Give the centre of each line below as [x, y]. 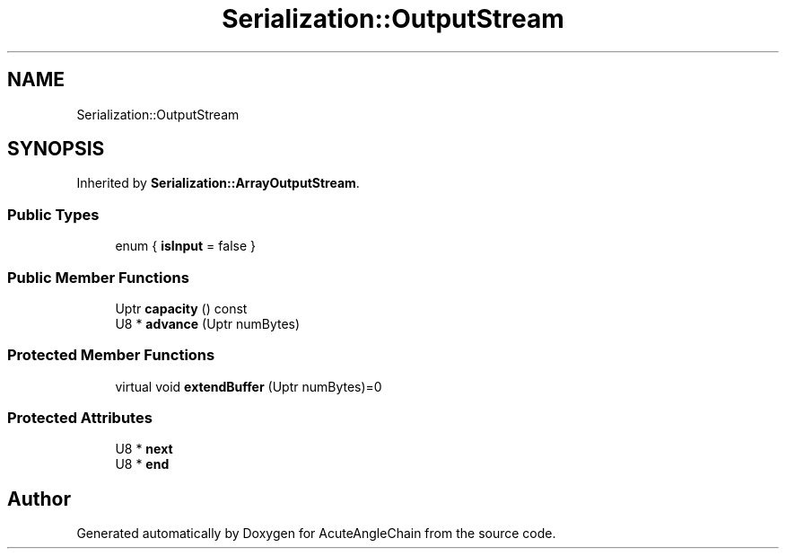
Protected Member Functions [111, 355]
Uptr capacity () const [181, 308]
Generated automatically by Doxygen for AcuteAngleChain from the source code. [316, 534]
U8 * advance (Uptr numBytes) [208, 323]
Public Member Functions [98, 277]
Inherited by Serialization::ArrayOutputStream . [218, 183]
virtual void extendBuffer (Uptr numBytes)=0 [249, 386]
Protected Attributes [80, 418]
